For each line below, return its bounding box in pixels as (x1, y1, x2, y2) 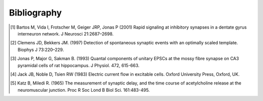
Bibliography (9, 7, 62, 18)
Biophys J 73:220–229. (18, 47, 64, 52)
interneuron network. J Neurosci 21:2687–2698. (18, 31, 114, 36)
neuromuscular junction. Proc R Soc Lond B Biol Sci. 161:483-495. (18, 87, 150, 93)
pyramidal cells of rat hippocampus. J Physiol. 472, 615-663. (18, 62, 140, 68)
